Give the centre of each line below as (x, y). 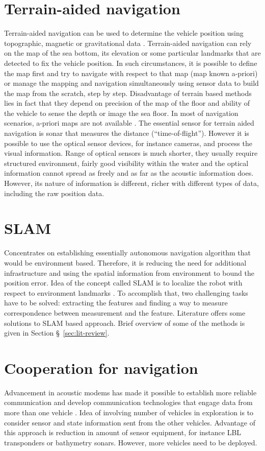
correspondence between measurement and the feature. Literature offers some (125, 312)
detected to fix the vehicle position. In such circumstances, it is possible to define (131, 63)
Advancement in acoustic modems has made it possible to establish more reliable (130, 392)
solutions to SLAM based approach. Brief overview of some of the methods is (125, 323)
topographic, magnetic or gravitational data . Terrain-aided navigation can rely (128, 43)
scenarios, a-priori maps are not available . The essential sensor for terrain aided (129, 123)
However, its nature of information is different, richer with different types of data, (131, 183)
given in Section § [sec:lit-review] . (57, 333)
